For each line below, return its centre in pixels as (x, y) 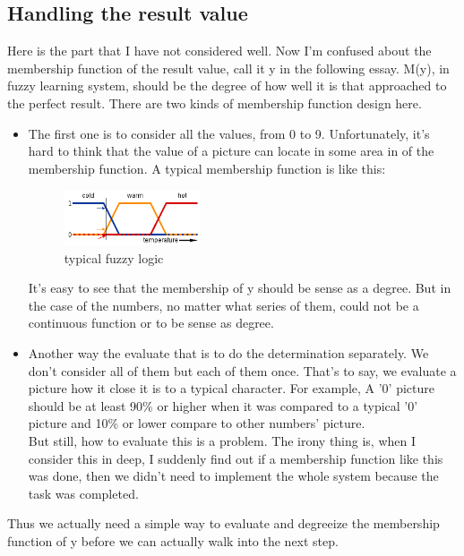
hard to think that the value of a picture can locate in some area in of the (231, 151)
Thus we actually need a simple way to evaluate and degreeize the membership (223, 523)
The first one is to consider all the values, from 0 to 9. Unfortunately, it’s (229, 133)
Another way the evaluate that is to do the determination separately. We (228, 353)
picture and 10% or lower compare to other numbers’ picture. (197, 423)
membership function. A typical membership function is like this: (207, 168)
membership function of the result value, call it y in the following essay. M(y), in (228, 68)
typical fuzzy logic (114, 257)
